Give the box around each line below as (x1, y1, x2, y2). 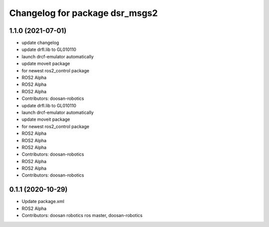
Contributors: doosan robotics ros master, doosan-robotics (21, 213, 143, 219)
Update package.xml (21, 199, 65, 205)
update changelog (21, 40, 59, 46)
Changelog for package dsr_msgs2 (9, 7, 158, 18)
